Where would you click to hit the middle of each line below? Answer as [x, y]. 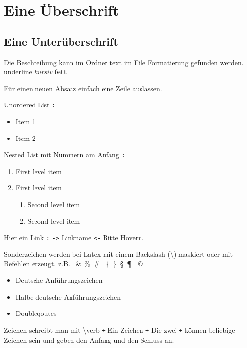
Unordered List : [30, 105]
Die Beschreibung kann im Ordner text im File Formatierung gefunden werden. [124, 62]
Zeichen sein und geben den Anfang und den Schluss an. [89, 339]
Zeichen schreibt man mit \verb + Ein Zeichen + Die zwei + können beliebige [120, 330]
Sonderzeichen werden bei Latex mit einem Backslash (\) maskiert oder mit [118, 254]
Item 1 [25, 122]
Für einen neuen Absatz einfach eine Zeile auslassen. [83, 88]
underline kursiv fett [35, 72]
